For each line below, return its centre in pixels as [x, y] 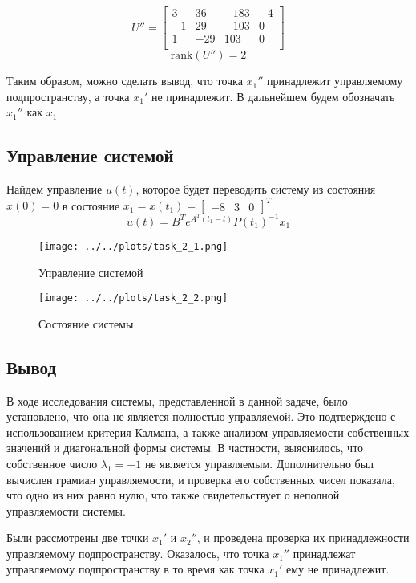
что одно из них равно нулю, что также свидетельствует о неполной [173, 495]
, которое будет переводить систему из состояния [256, 189]
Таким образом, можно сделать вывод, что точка [125, 81]
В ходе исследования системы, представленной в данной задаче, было [177, 400]
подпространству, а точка [68, 96]
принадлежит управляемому [335, 81]
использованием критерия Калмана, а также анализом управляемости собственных [208, 432]
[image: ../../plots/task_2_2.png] [133, 298]
